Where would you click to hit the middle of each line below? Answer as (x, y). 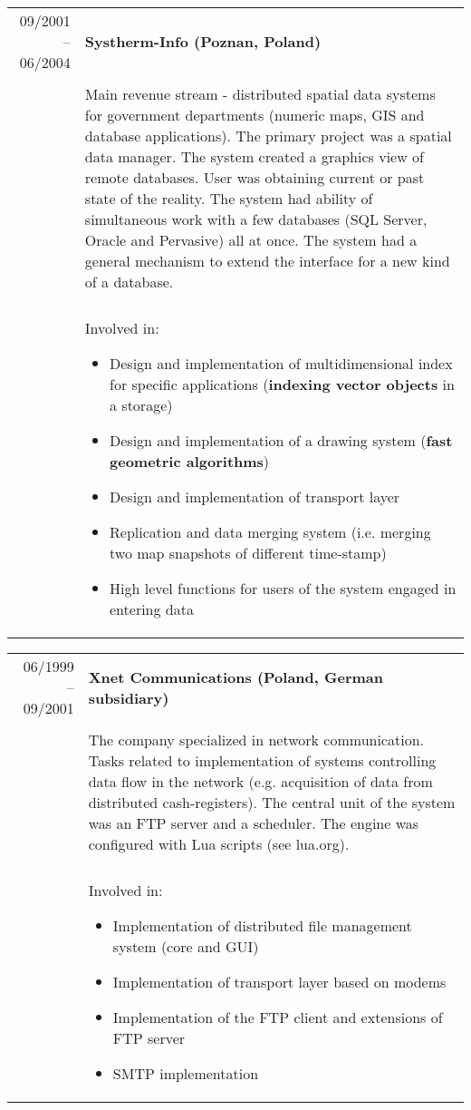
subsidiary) (129, 697)
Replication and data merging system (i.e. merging (270, 532)
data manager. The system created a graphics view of (254, 156)
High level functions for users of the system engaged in (283, 588)
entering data (152, 609)
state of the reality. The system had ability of (229, 198)
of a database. (129, 282)
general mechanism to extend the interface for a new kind (267, 261)
